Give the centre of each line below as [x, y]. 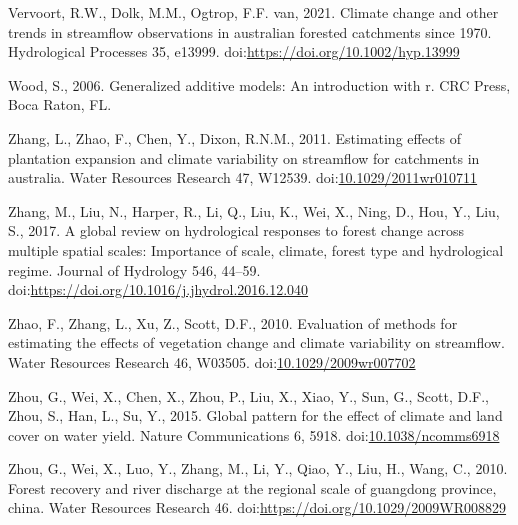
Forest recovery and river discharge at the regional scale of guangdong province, [252, 487]
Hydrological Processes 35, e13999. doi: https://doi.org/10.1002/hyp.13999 [234, 51]
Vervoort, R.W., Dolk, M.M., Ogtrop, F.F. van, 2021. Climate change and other [253, 12]
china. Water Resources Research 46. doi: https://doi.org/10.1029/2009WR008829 [257, 507]
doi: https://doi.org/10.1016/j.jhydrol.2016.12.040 [158, 289]
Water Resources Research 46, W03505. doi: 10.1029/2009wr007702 [212, 361]
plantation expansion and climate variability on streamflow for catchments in [244, 157]
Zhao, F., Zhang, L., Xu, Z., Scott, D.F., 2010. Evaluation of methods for [233, 322]
